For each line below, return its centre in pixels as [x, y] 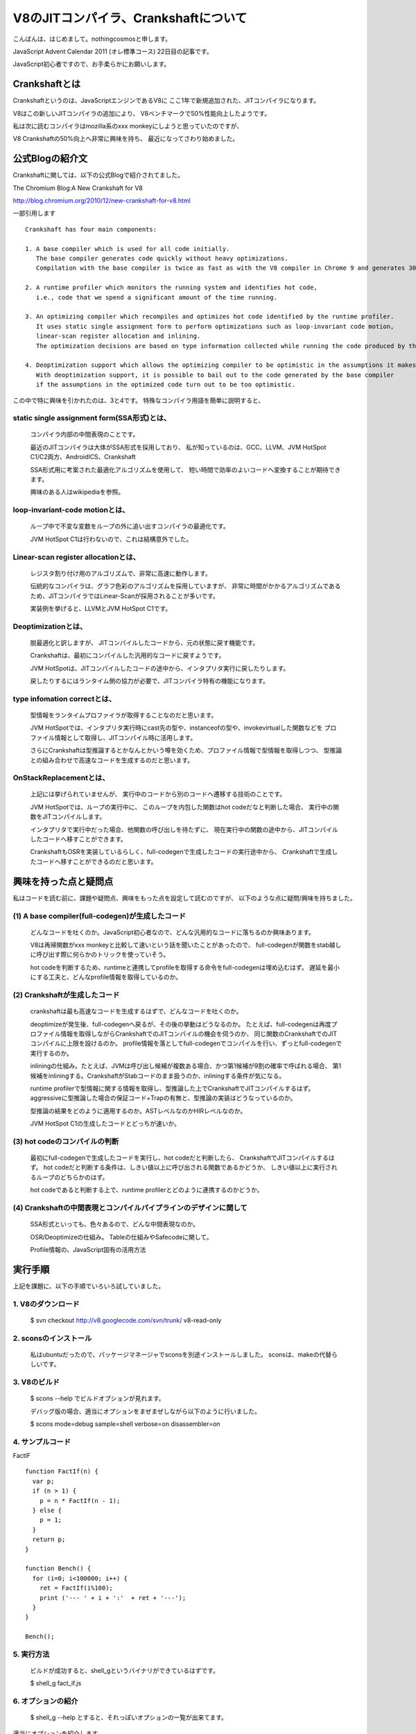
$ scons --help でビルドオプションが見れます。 [98, 1398]
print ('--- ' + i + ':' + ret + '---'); [113, 1598]
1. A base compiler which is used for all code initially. [128, 249]
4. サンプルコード [42, 1441]
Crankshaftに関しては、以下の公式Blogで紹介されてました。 [98, 175]
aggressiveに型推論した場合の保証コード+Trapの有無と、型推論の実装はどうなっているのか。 [163, 1098]
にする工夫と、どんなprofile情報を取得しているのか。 [106, 977]
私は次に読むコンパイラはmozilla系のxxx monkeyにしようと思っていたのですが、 [128, 126]
